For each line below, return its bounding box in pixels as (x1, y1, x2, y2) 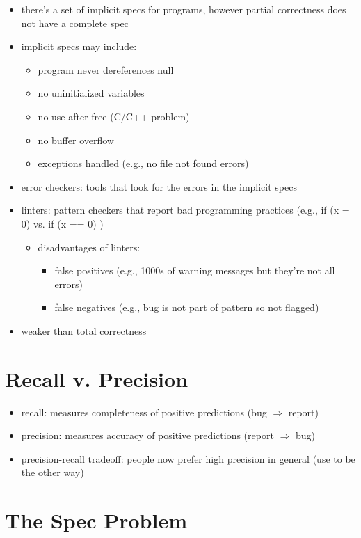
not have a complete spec (21, 15, 129, 30)
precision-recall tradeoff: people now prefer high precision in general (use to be (21, 451, 355, 466)
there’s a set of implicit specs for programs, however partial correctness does (21, 2, 346, 16)
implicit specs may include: (21, 39, 137, 54)
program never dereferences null (38, 62, 174, 77)
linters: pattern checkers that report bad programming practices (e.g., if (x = (21, 203, 350, 217)
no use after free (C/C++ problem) (38, 109, 190, 123)
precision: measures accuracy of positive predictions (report (21, 428, 274, 443)
